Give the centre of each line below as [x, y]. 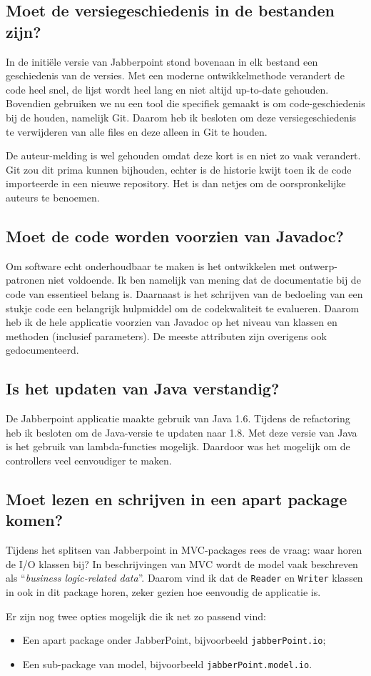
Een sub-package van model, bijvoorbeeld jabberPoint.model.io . [167, 663]
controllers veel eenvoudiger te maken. [89, 460]
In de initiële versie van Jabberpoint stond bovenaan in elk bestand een [162, 61]
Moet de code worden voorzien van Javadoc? [175, 235]
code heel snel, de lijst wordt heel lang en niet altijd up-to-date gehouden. [167, 89]
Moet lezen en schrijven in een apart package [177, 498]
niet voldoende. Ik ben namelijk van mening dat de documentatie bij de [204, 280]
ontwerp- [318, 265]
